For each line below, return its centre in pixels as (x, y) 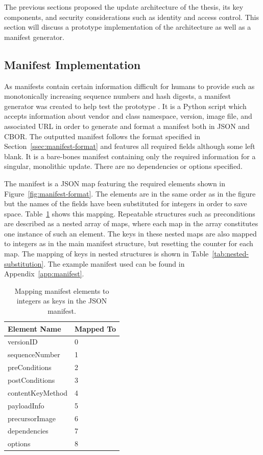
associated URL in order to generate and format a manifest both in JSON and (127, 126)
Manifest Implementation (73, 64)
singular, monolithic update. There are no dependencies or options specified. (123, 166)
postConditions (31, 380)
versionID (23, 342)
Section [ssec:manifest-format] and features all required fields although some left (130, 146)
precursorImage (32, 418)
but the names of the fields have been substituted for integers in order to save (126, 203)
